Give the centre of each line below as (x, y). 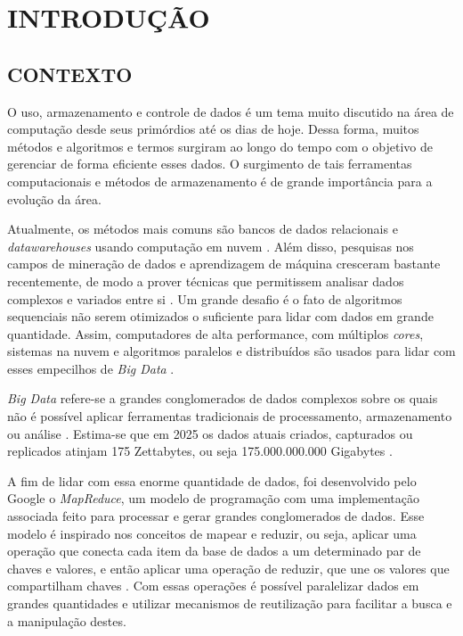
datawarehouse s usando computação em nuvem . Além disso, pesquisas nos (211, 246)
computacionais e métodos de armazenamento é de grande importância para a (220, 181)
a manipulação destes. (67, 620)
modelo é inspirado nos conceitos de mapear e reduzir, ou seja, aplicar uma (212, 533)
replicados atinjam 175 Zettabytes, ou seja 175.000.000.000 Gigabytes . (200, 451)
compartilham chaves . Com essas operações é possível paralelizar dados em (213, 586)
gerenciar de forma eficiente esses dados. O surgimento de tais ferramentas (210, 164)
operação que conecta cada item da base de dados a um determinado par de (214, 551)
